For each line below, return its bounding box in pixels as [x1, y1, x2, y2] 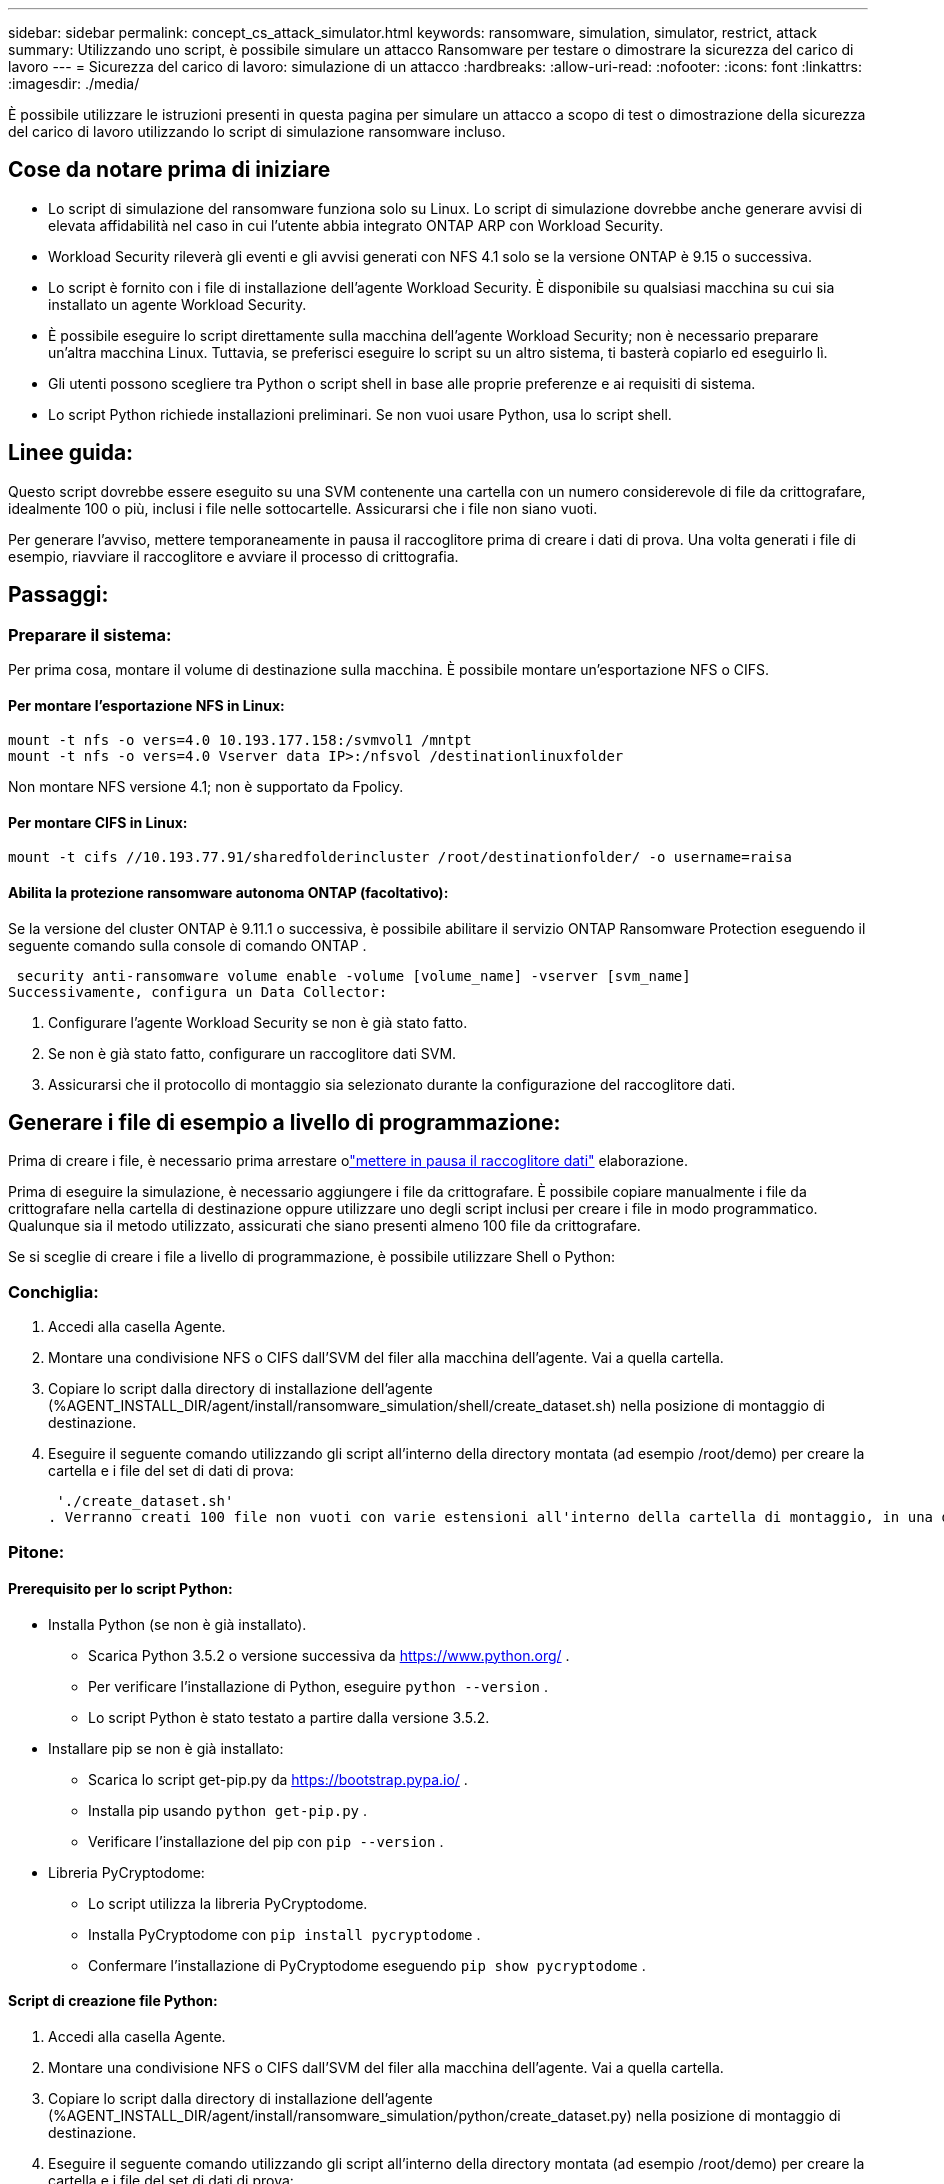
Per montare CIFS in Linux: [8, 813, 188, 831]
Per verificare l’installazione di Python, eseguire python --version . [88, 1677, 548, 1695]
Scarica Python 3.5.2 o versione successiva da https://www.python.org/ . [88, 1646, 570, 1664]
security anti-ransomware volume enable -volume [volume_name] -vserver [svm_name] [16, 967, 691, 984]
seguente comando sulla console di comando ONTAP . [8, 936, 367, 954]
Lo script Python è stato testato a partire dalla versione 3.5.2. [88, 1708, 490, 1726]
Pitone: [8, 1541, 65, 1562]
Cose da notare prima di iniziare [8, 157, 331, 183]
